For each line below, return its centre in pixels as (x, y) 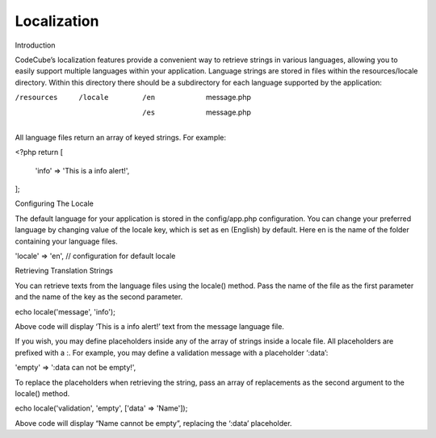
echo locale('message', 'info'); (65, 311)
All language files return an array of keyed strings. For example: (120, 137)
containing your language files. (66, 241)
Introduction (35, 45)
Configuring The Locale (55, 204)
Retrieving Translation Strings (64, 271)
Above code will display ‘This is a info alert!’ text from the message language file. (149, 326)
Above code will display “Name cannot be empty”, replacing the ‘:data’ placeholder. (153, 423)
